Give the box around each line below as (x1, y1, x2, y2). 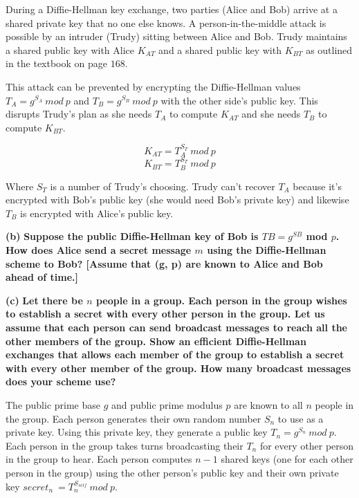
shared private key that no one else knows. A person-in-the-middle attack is (6, 15, 326, 30)
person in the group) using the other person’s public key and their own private (6, 465, 339, 479)
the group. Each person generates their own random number (6, 411, 261, 425)
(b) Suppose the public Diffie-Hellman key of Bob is (6, 229, 259, 243)
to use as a (277, 411, 324, 425)
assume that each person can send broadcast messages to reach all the (6, 320, 347, 334)
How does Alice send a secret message (6, 243, 192, 257)
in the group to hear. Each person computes (6, 452, 192, 466)
